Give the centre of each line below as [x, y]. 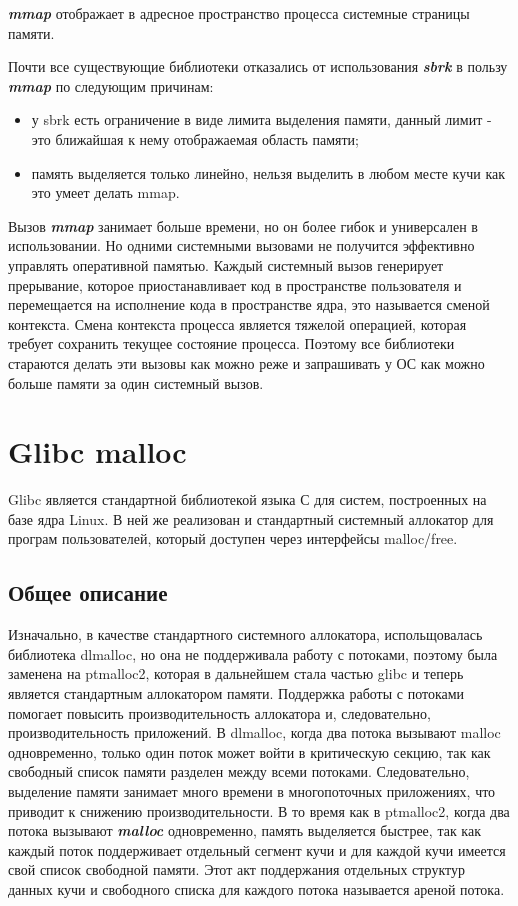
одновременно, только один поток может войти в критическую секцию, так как [249, 751]
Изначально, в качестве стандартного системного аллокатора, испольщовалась [245, 634]
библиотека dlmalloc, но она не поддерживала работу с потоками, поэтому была [253, 653]
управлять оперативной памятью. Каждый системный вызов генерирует [226, 264]
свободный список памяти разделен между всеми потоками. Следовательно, [239, 771]
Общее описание [88, 592]
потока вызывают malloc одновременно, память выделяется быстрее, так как [244, 830]
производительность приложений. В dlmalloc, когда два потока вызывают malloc [254, 732]
